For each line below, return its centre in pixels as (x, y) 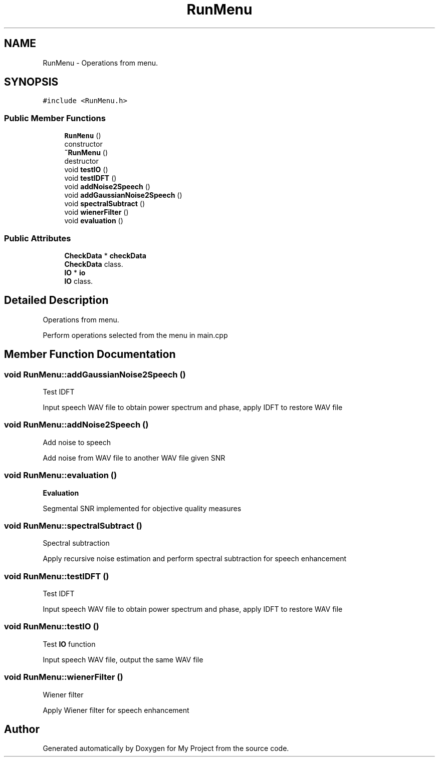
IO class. (79, 281)
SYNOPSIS (31, 82)
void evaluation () (94, 221)
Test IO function (69, 644)
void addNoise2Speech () (107, 187)
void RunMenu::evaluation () (61, 475)
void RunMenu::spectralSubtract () (73, 525)
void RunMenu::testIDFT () (57, 576)
